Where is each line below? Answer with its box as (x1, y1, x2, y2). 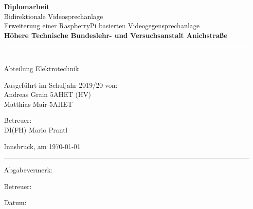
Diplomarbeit (4, 1, 50, 11)
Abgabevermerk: (4, 165, 53, 175)
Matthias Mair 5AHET (4, 98, 73, 109)
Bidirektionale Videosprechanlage (4, 11, 103, 21)
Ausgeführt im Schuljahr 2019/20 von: (4, 79, 118, 90)
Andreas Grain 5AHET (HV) (4, 89, 91, 99)
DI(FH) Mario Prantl (4, 124, 68, 134)
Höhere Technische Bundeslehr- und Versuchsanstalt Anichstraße (4, 30, 228, 40)
